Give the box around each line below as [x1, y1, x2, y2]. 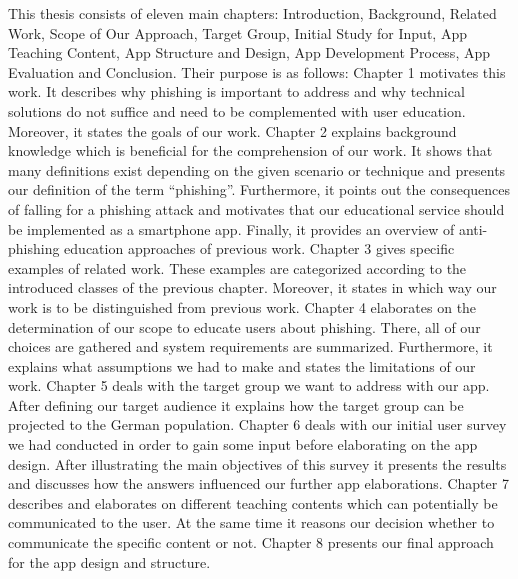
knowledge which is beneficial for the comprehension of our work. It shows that [8, 140, 493, 161]
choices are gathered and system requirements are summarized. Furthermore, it [8, 336, 493, 357]
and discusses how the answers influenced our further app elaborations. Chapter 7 [8, 473, 509, 494]
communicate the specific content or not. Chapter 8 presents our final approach [8, 532, 494, 553]
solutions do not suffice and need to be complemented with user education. [8, 100, 466, 121]
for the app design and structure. [8, 551, 211, 572]
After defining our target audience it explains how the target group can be [8, 394, 464, 415]
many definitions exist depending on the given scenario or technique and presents [8, 159, 506, 180]
